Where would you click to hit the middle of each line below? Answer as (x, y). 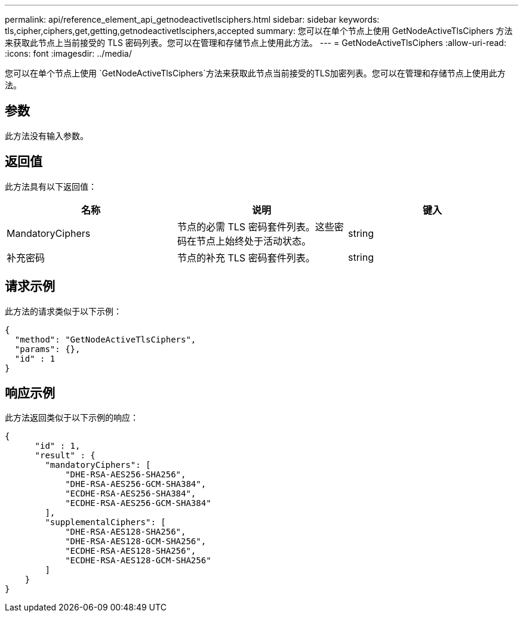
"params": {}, (47, 349)
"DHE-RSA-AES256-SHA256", (126, 475)
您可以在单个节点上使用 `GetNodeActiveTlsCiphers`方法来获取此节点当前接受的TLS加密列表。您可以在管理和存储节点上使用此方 (255, 73)
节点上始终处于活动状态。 (253, 241)
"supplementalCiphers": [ (105, 522)
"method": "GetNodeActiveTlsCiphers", (105, 339)
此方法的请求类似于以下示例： (63, 311)
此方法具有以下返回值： (51, 186)
